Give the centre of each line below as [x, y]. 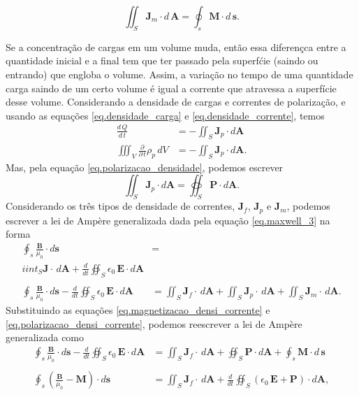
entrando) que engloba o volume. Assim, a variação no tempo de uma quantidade [179, 74]
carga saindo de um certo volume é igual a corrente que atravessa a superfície [171, 88]
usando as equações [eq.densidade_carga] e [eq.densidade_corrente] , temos [165, 115]
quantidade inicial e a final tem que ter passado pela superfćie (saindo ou [162, 60]
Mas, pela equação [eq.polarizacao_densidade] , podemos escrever [145, 167]
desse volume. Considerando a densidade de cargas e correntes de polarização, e [176, 102]
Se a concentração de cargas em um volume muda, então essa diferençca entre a [176, 46]
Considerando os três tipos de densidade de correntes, [120, 206]
